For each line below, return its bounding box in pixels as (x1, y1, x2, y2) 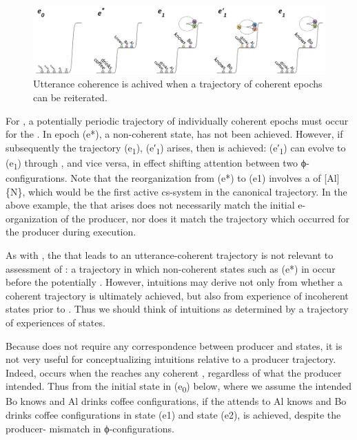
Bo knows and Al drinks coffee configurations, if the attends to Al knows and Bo (6, 394, 347, 408)
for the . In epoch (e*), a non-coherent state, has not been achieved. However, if (6, 127, 343, 141)
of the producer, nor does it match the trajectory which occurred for (61, 211, 350, 225)
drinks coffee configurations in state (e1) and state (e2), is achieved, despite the (6, 408, 341, 422)
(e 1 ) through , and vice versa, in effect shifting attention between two (6, 155, 298, 171)
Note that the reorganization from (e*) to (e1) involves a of (70, 171, 321, 185)
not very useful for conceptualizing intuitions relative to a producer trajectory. (6, 352, 336, 366)
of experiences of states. (6, 315, 105, 329)
